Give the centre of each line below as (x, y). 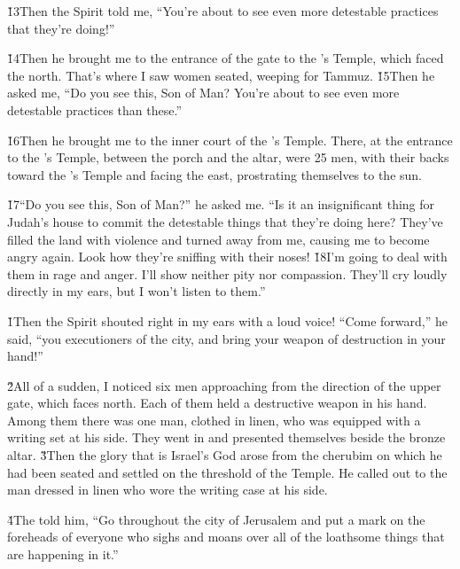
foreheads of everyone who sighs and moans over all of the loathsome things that (226, 537)
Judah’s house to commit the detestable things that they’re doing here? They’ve (225, 221)
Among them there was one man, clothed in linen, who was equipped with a (214, 420)
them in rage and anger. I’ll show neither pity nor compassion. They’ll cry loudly (227, 273)
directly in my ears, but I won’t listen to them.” (136, 291)
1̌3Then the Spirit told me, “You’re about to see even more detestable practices (223, 11)
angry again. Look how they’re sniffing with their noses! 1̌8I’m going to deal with (227, 257)
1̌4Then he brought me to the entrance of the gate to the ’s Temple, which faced (226, 58)
